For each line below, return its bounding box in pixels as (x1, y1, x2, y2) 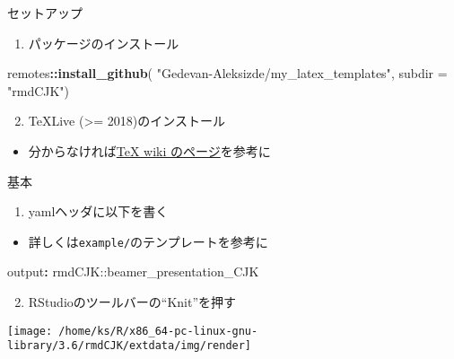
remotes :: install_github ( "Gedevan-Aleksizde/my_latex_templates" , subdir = (7, 64, 448, 83)
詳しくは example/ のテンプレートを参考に (28, 232, 268, 250)
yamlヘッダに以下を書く (28, 202, 169, 221)
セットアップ (7, 4, 83, 22)
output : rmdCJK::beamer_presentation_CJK (7, 262, 259, 281)
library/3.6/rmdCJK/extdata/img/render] (7, 339, 252, 353)
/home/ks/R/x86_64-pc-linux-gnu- (58, 324, 258, 337)
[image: (7, 324, 53, 337)
